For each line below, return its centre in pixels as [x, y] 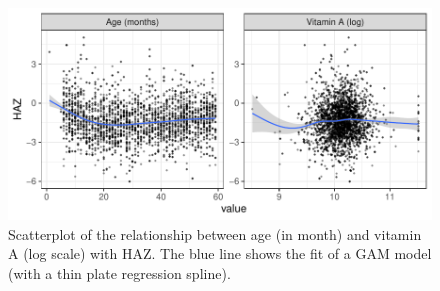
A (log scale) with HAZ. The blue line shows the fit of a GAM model [220, 253]
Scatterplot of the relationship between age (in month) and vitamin [215, 233]
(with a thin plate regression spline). [119, 272]
